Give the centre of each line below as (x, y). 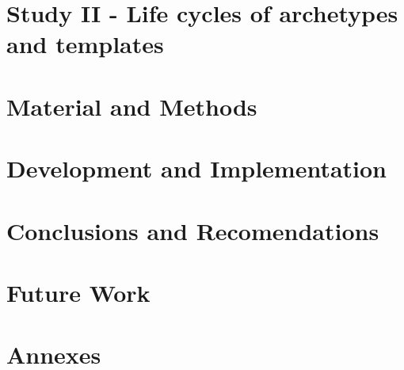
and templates (85, 44)
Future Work (78, 292)
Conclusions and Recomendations (193, 230)
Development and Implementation (197, 168)
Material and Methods (132, 106)
